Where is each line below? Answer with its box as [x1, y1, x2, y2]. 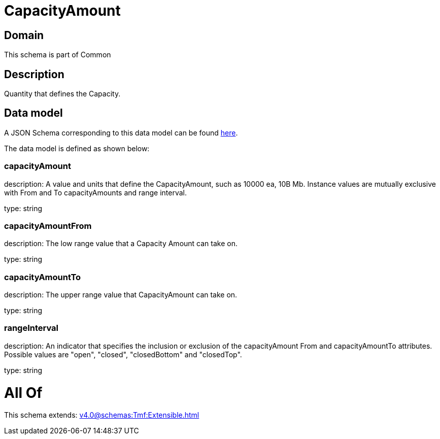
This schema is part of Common [4, 50, 111, 59]
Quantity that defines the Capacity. [4, 89, 121, 98]
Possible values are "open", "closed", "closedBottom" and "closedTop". [4, 350, 242, 359]
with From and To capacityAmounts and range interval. [4, 188, 187, 197]
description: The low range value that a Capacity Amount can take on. [4, 239, 238, 248]
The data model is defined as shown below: [4, 144, 150, 153]
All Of [4, 384, 43, 401]
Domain [4, 28, 44, 42]
